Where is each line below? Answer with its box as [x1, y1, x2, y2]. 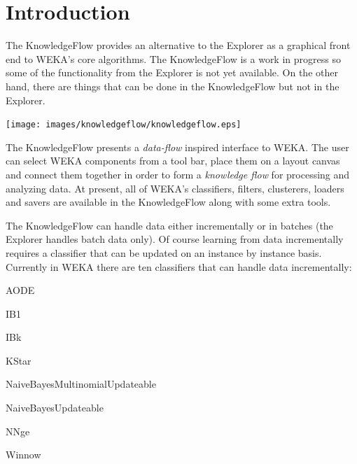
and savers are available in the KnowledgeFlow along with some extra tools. [6, 195, 331, 209]
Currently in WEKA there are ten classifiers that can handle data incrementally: [6, 259, 352, 274]
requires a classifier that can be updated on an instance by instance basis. [6, 245, 322, 260]
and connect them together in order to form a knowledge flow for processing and [6, 167, 350, 181]
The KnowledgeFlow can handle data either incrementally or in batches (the [6, 218, 333, 232]
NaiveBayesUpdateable [6, 400, 104, 415]
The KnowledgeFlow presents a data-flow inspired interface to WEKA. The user [6, 139, 349, 154]
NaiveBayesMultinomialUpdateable [6, 377, 156, 391]
